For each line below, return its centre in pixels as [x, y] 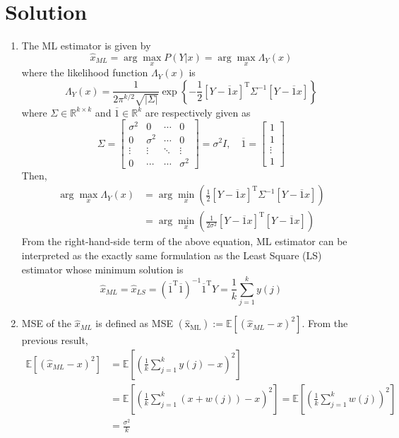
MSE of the [47, 323]
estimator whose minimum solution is [102, 269]
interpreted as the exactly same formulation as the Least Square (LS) [172, 255]
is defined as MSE [134, 323]
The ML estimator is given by [86, 46]
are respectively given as [198, 112]
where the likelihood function [85, 72]
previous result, [55, 340]
